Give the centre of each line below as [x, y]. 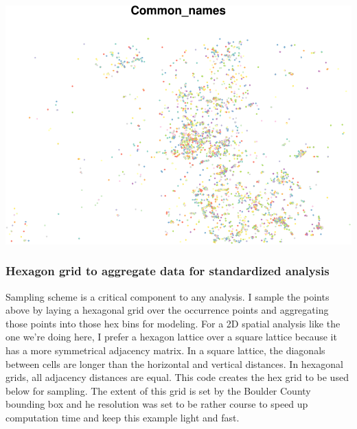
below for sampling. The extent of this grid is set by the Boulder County [158, 390]
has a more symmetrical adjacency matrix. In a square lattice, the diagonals [165, 350]
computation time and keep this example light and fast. [123, 417]
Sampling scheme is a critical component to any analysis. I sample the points [168, 296]
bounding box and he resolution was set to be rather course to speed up [157, 404]
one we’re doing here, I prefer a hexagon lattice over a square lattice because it [171, 337]
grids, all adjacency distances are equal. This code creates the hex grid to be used [177, 377]
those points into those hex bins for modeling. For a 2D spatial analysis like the [173, 323]
